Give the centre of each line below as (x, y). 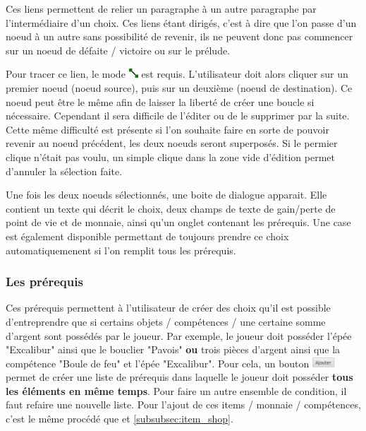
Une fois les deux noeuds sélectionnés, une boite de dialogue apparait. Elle (166, 195)
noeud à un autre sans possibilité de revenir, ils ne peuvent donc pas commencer (179, 36)
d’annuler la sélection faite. (64, 171)
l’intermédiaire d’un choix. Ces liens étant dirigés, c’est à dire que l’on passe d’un (181, 22)
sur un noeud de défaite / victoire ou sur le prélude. (118, 50)
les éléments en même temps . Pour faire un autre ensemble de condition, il (176, 390)
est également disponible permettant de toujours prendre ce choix (147, 236)
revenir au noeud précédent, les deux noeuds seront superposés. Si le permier (172, 143)
